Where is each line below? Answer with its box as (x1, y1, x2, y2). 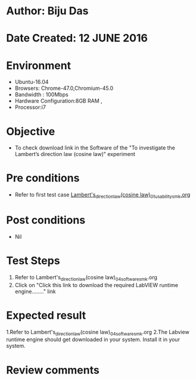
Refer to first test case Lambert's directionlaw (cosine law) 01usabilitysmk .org (14, 191, 191, 200)
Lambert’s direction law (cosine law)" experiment (14, 151, 135, 158)
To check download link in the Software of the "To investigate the (14, 144, 176, 151)
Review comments (6, 363, 99, 376)
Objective (6, 124, 55, 138)
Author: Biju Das (6, 4, 89, 18)
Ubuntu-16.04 (14, 79, 49, 86)
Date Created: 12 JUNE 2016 (6, 32, 148, 45)
